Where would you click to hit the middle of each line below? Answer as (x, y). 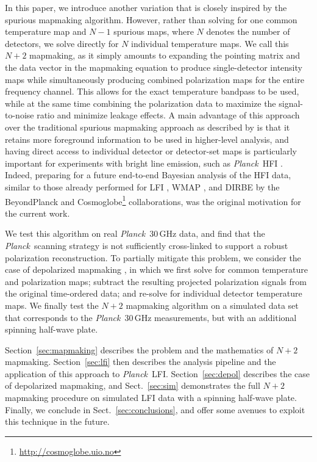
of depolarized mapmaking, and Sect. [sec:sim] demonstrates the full (133, 385)
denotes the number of (248, 31)
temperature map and (46, 31)
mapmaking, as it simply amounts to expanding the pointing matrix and (165, 55)
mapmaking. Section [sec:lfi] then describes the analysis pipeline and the (141, 362)
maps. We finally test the (52, 305)
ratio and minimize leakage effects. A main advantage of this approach (168, 115)
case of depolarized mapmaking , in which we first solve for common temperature (157, 269)
